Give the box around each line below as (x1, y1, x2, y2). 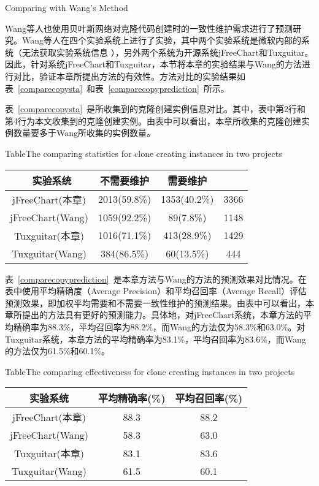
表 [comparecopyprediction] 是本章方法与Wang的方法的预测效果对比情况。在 (5, 272, 307, 285)
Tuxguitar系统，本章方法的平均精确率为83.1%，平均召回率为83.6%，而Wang (5, 332, 306, 345)
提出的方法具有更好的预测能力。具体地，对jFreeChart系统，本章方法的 (21, 308, 304, 321)
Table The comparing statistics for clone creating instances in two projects (5, 146, 282, 159)
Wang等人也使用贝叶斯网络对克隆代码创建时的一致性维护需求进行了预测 (5, 21, 293, 34)
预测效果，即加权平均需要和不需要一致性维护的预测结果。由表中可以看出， (5, 296, 306, 309)
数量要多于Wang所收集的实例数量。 (13, 126, 156, 139)
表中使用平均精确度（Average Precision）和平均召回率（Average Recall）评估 (5, 284, 307, 297)
